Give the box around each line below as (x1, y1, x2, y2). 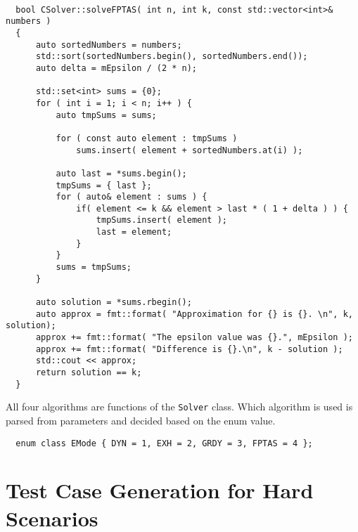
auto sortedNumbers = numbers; (35, 39, 182, 50)
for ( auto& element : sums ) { (56, 192, 207, 202)
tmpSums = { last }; (56, 180, 152, 190)
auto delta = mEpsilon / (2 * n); (35, 63, 198, 73)
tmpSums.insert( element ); (96, 215, 227, 226)
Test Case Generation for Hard (6, 476, 314, 505)
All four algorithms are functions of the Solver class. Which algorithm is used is (6, 399, 353, 414)
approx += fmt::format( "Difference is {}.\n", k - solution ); (35, 344, 343, 354)
